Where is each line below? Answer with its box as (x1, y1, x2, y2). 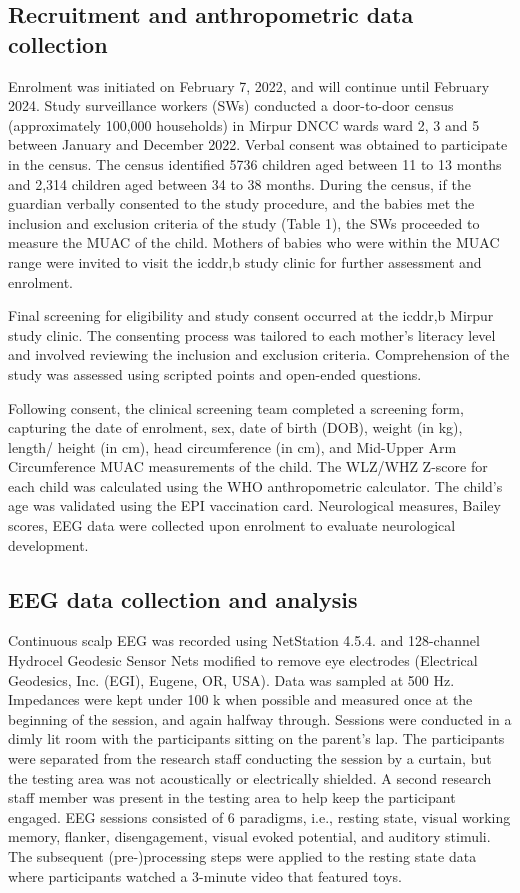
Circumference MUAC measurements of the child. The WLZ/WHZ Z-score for (8, 456, 488, 477)
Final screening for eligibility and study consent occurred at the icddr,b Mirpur (8, 305, 494, 326)
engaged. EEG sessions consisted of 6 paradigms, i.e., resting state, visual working (8, 806, 511, 827)
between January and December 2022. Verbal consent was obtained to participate (8, 134, 508, 155)
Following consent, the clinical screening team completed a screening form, (8, 397, 464, 418)
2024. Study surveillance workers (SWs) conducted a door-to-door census (8, 95, 454, 116)
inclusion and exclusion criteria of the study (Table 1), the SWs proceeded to (8, 212, 480, 233)
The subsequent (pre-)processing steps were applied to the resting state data (8, 845, 477, 866)
